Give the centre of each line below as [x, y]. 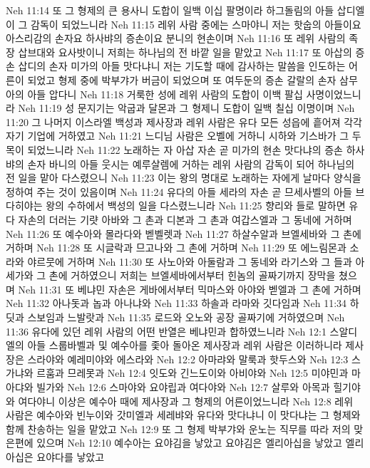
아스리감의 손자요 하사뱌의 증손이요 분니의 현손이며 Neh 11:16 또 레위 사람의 [176, 38]
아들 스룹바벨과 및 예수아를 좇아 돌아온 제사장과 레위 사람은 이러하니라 [185, 345]
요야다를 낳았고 [71, 457]
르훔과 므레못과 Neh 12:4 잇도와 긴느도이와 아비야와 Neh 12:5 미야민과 [192, 373]
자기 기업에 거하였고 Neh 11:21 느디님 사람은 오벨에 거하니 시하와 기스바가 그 [178, 136]
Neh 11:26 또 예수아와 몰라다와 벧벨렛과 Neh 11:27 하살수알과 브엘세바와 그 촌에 [184, 233]
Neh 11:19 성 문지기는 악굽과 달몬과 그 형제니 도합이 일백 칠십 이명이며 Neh [186, 108]
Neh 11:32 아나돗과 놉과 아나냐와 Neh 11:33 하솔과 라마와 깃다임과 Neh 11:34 [176, 303]
